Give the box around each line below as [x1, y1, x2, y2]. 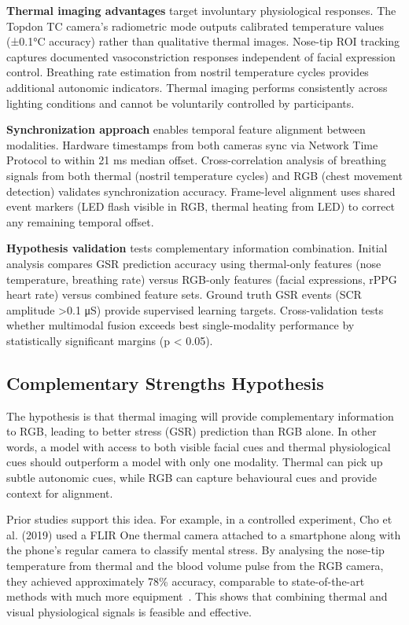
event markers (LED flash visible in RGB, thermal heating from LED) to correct [6, 198, 396, 215]
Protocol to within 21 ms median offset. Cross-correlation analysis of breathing [6, 152, 387, 168]
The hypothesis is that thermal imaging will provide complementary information [6, 407, 394, 424]
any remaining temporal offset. [6, 213, 154, 230]
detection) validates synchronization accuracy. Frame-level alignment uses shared [6, 182, 396, 199]
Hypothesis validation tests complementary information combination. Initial [6, 240, 388, 256]
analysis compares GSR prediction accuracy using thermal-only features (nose [6, 255, 381, 271]
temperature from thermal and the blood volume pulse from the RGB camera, [6, 557, 384, 574]
